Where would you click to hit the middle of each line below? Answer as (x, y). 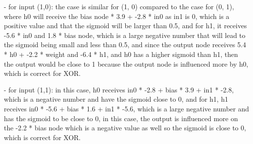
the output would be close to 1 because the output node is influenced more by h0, (126, 63)
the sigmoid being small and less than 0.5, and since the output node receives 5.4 (125, 45)
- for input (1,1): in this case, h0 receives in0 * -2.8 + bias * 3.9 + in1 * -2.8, (119, 89)
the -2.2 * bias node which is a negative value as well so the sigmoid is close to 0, (125, 128)
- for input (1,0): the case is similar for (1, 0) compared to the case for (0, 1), (119, 6)
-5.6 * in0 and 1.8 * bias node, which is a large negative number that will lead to (125, 35)
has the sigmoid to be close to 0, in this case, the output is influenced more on (121, 118)
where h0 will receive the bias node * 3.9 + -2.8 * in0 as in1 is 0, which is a (117, 16)
